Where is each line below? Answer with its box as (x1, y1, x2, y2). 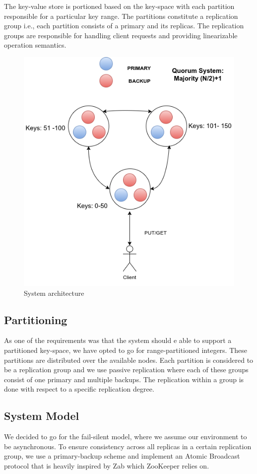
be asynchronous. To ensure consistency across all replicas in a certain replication (4, 441, 252, 451)
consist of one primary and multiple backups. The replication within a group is (4, 374, 244, 384)
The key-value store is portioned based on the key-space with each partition (4, 1, 235, 11)
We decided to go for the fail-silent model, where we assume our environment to (4, 431, 247, 442)
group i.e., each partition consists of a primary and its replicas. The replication (4, 20, 244, 31)
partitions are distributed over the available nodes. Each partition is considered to (4, 354, 254, 365)
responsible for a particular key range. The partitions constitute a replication (4, 10, 238, 21)
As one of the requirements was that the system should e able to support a (4, 335, 232, 345)
